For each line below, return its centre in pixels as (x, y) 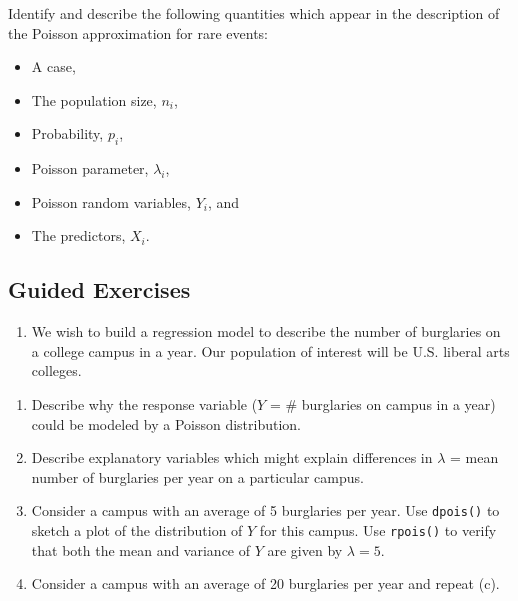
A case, (53, 66)
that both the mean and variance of (141, 549)
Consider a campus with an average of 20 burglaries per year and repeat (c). (265, 583)
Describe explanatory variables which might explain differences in (232, 457)
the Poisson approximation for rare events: (138, 32)
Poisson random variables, (111, 201)
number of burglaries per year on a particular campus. (197, 476)
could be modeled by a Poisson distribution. (166, 423)
